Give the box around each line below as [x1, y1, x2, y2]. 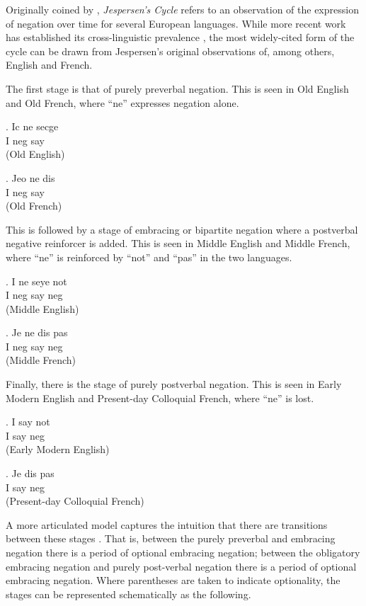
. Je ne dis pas [6, 325, 68, 340]
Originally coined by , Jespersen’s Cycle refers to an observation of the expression [6, 2, 359, 16]
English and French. [6, 57, 93, 72]
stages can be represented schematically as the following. [6, 586, 251, 601]
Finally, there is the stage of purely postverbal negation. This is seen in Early [6, 377, 342, 391]
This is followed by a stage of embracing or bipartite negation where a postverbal [6, 222, 358, 236]
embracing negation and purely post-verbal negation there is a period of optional [6, 559, 357, 573]
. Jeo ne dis [6, 170, 55, 185]
